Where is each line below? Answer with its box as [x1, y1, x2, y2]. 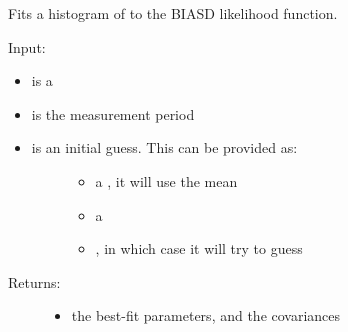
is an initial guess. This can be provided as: [31, 137, 298, 158]
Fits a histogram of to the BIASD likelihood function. [8, 3, 338, 23]
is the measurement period [31, 103, 195, 124]
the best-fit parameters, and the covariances [71, 305, 341, 326]
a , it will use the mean [95, 170, 238, 191]
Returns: [8, 271, 61, 292]
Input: [8, 36, 46, 57]
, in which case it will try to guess [95, 238, 303, 259]
